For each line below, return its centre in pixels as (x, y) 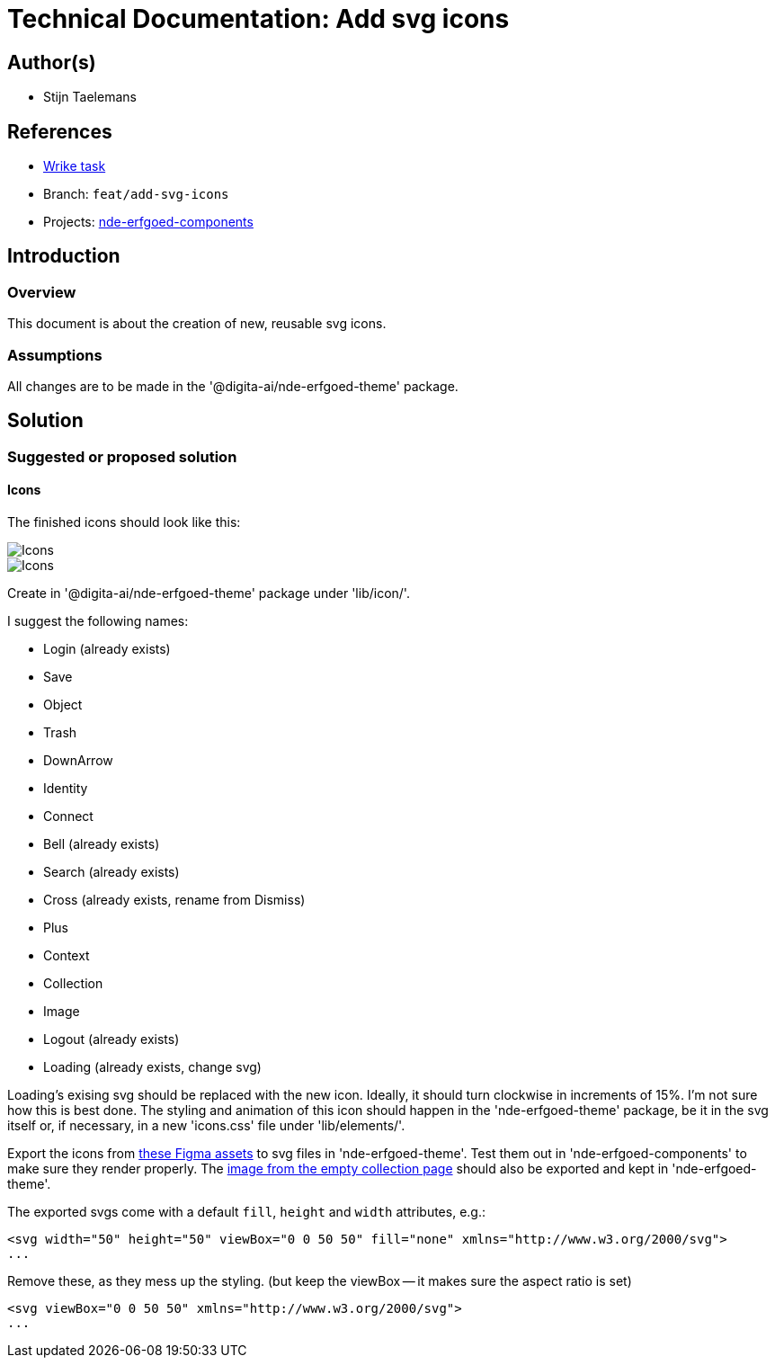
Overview (42, 292)
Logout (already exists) (111, 1039)
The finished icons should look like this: (124, 522)
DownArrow (78, 761)
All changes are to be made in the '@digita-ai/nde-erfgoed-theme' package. (233, 386)
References (60, 131)
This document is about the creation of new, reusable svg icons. (197, 324)
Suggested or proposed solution (122, 456)
